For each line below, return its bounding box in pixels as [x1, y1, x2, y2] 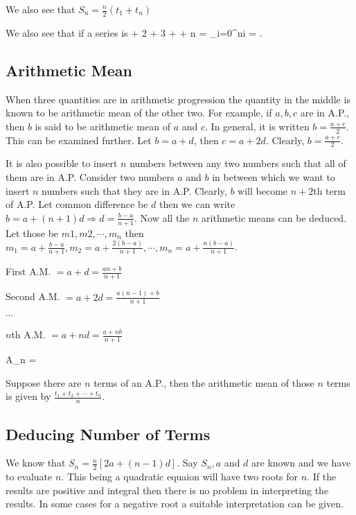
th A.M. [11, 327, 46, 342]
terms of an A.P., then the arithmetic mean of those [94, 375, 314, 390]
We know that [6, 455, 66, 470]
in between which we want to [212, 170, 335, 184]
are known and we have [251, 455, 351, 470]
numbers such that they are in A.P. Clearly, [42, 183, 227, 198]
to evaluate [6, 469, 53, 484]
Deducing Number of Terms [6, 423, 211, 444]
